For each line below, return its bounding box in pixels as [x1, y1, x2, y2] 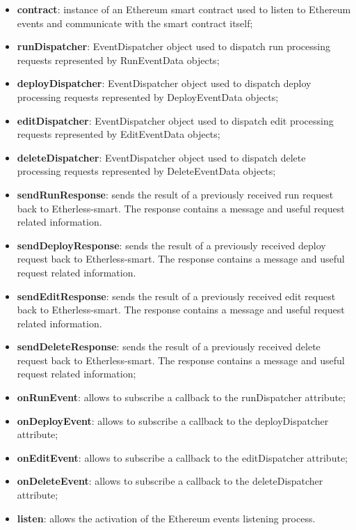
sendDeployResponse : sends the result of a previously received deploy [17, 237, 326, 252]
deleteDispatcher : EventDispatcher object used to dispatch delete [17, 150, 306, 164]
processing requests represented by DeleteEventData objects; [17, 164, 276, 178]
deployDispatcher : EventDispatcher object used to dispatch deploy [17, 76, 311, 91]
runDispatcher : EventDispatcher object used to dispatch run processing [17, 39, 330, 54]
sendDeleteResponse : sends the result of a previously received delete [17, 339, 321, 354]
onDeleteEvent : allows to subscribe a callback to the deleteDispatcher [17, 474, 323, 488]
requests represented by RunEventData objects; [17, 52, 220, 67]
